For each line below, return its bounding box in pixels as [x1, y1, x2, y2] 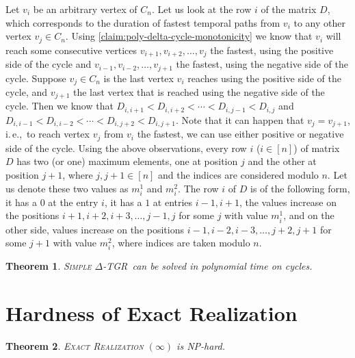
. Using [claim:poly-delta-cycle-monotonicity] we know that [65, 29, 313, 43]
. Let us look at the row [151, 2, 252, 16]
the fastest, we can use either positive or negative [137, 127, 344, 141]
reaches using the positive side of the [187, 71, 341, 85]
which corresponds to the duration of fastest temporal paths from [5, 15, 280, 29]
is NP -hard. [176, 338, 226, 353]
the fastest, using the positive [210, 42, 334, 57]
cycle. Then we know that [5, 99, 114, 113]
